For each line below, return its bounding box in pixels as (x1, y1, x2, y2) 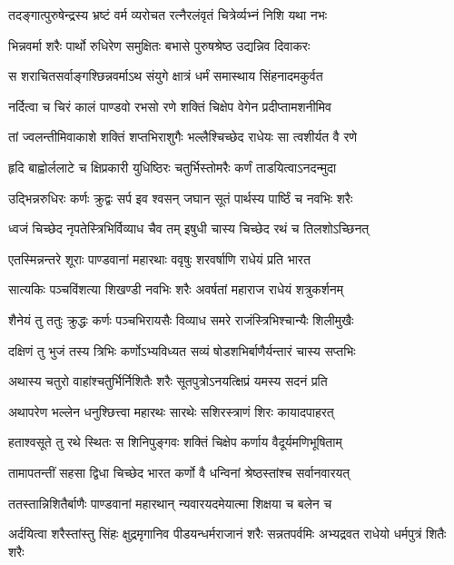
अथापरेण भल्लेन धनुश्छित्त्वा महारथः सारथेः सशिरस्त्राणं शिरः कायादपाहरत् (8, 401, 334, 421)
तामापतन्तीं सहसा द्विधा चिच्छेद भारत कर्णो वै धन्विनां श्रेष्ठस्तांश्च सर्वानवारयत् (8, 462, 350, 481)
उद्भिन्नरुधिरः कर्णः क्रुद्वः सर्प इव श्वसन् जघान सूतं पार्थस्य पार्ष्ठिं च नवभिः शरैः (8, 188, 353, 207)
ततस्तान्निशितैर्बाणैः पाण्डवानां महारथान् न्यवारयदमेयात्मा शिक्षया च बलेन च (8, 493, 332, 512)
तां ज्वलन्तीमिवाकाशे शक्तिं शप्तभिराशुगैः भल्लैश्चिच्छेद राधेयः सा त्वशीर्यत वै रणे (8, 127, 357, 146)
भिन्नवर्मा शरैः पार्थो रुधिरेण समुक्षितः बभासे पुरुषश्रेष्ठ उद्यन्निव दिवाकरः (8, 35, 311, 55)
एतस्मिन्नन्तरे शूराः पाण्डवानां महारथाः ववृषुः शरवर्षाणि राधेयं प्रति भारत (8, 249, 311, 268)
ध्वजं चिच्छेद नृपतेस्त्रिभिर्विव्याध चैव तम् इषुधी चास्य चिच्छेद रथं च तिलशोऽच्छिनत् (8, 219, 370, 238)
